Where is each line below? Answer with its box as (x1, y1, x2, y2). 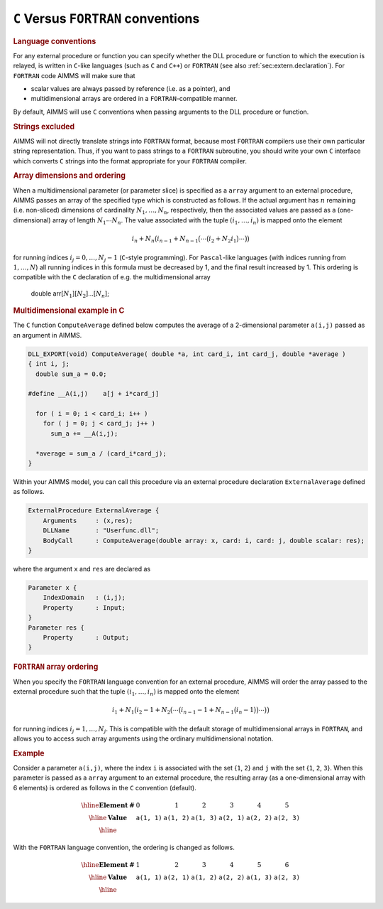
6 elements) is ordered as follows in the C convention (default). (13, 783, 196, 792)
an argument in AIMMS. (13, 330, 82, 339)
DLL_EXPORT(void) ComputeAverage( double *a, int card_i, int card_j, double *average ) (28, 350, 347, 358)
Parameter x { (28, 583, 77, 591)
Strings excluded (13, 122, 75, 131)
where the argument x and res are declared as (13, 564, 151, 573)
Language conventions (13, 36, 96, 46)
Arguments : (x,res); (43, 516, 133, 525)
